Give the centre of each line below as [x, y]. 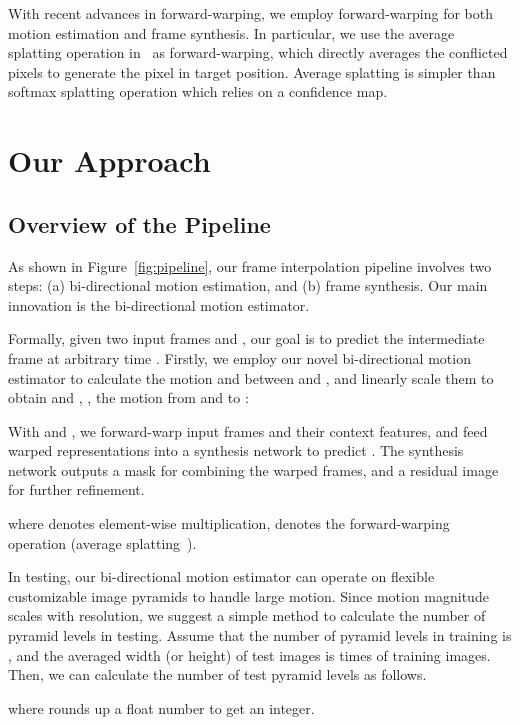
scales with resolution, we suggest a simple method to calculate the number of [247, 615]
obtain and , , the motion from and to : [128, 397]
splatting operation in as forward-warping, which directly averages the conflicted [258, 52]
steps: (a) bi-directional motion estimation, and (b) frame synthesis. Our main [248, 285]
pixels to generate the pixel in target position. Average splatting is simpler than [252, 71]
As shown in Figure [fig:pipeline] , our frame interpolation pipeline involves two [250, 265]
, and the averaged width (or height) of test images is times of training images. [249, 654]
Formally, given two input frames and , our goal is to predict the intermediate [246, 338]
